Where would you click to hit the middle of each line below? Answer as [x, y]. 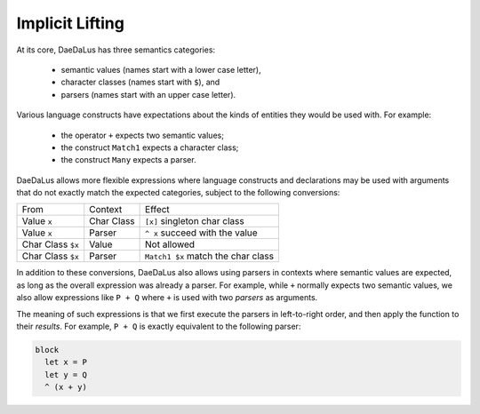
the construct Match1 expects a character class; [150, 147]
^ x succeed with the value [201, 233]
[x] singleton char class [195, 221]
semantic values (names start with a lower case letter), [161, 69]
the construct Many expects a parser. [128, 160]
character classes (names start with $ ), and [140, 82]
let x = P [66, 362]
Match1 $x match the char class [210, 256]
